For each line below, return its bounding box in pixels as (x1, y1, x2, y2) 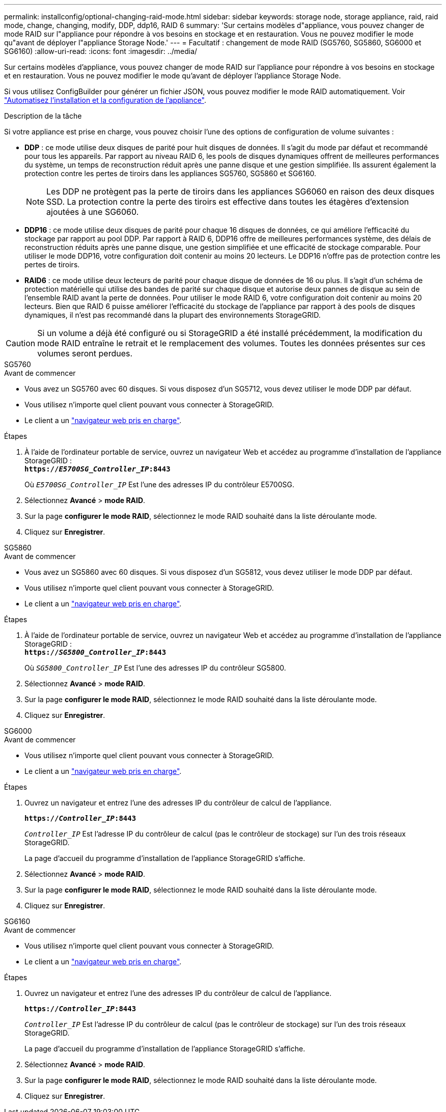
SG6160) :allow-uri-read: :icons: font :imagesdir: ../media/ (4, 47, 198, 55)
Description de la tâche (4, 112, 82, 120)
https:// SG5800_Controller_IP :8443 (24, 648, 166, 656)
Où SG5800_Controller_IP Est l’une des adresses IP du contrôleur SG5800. (24, 663, 286, 672)
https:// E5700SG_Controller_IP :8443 (24, 465, 171, 473)
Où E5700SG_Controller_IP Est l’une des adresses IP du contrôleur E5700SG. (24, 480, 294, 489)
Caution (6, 338, 36, 348)
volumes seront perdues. (37, 348, 133, 358)
